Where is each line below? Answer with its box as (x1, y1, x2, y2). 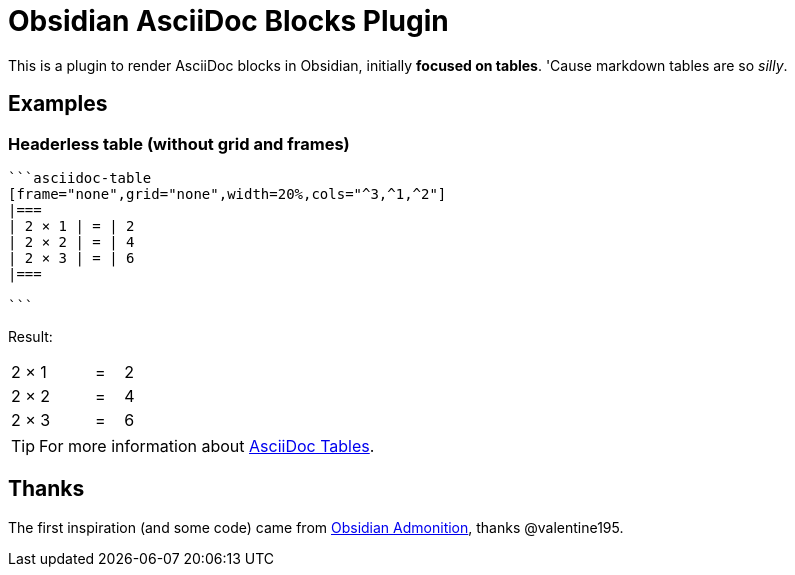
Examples (8, 91, 108, 117)
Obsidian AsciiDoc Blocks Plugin (8, 4, 449, 38)
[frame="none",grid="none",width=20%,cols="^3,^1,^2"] (8, 185, 447, 202)
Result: (8, 327, 53, 345)
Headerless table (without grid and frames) (8, 133, 350, 154)
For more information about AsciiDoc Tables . (39, 435, 375, 456)
